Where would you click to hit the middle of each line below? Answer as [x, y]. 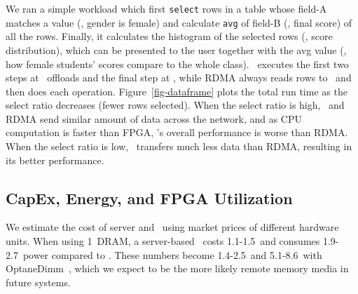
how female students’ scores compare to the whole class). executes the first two [177, 64]
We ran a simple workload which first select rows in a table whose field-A [166, 8]
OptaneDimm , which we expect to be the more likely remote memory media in [177, 268]
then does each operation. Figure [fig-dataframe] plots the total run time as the [177, 91]
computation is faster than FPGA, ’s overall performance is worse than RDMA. [177, 132]
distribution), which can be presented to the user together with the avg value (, [176, 49]
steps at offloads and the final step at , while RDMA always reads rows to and [179, 78]
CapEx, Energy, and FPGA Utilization [149, 198]
